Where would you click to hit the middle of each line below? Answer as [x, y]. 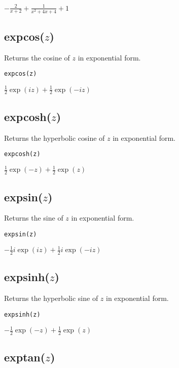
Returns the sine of [34, 218]
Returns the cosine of [37, 57]
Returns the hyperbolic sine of [51, 298]
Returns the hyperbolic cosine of [55, 137]
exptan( [25, 357]
